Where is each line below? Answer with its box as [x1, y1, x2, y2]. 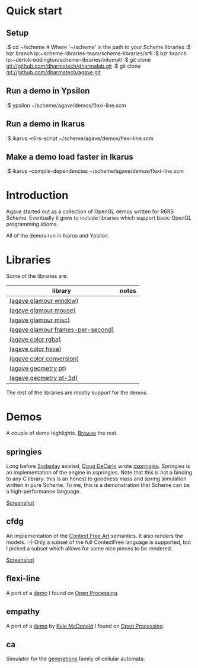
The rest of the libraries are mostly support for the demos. [6, 389, 148, 396]
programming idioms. [6, 221, 58, 228]
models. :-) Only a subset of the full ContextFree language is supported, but [6, 539, 191, 546]
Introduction [6, 188, 69, 202]
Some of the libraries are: [6, 273, 68, 280]
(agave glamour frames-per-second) [9, 325, 114, 334]
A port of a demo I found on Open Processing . [6, 589, 119, 596]
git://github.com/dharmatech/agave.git [6, 69, 101, 75]
